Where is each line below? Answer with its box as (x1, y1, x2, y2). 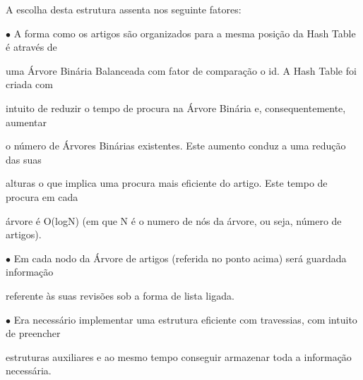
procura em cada (6, 189, 78, 204)
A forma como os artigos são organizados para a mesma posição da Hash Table (13, 25, 356, 40)
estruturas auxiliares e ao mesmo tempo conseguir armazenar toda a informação (6, 349, 352, 364)
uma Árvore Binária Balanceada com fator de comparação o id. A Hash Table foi (6, 63, 357, 78)
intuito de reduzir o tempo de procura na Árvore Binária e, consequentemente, (6, 100, 346, 115)
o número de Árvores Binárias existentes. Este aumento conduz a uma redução (6, 138, 346, 153)
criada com (6, 77, 53, 92)
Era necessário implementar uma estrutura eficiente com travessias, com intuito (13, 312, 357, 326)
